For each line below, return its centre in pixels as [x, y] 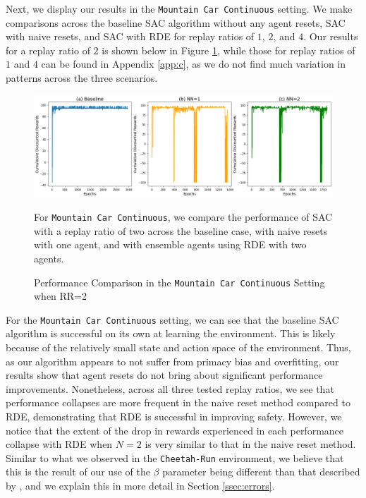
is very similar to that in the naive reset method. [250, 444]
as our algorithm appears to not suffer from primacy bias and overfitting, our [172, 361]
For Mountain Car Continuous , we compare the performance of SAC [183, 217]
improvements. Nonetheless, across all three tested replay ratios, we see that [170, 388]
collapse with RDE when [59, 444]
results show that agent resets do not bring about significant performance [164, 375]
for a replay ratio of [48, 50]
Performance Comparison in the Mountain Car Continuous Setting [179, 282]
